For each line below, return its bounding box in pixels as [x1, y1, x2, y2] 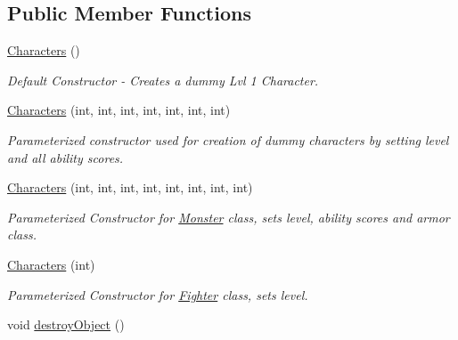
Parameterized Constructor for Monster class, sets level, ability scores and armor [7, 207, 450, 226]
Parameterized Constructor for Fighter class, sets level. [7, 285, 308, 304]
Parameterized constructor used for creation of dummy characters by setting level [7, 130, 449, 149]
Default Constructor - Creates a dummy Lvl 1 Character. [7, 70, 319, 89]
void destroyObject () [7, 315, 125, 334]
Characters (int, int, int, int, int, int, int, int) [7, 178, 253, 197]
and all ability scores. [7, 148, 124, 166]
